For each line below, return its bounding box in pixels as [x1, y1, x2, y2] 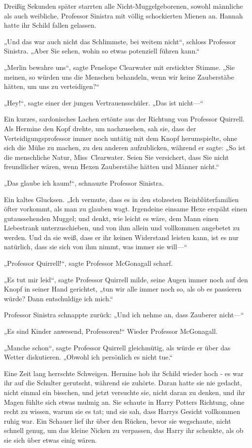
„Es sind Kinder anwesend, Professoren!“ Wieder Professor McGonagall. [4, 326, 218, 336]
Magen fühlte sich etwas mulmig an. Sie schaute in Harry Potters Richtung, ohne [4, 396, 245, 407]
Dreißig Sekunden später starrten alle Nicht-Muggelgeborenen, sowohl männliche [4, 1, 243, 11]
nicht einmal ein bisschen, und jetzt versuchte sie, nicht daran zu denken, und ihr [4, 387, 245, 397]
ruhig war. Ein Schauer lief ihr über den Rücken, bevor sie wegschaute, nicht [4, 415, 231, 426]
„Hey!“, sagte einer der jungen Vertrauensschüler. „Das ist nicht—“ [4, 97, 204, 107]
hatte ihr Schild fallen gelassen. [4, 20, 96, 30]
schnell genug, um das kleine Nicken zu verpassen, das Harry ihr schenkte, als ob [4, 425, 244, 435]
